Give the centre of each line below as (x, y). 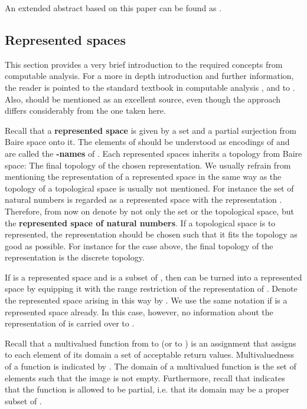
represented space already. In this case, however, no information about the (139, 311)
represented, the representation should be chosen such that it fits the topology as (151, 234)
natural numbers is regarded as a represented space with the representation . (143, 199)
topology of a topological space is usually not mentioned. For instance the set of (149, 188)
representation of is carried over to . (70, 323)
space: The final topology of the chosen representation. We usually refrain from (148, 165)
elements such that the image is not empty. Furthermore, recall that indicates (145, 377)
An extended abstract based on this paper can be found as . (113, 8)
